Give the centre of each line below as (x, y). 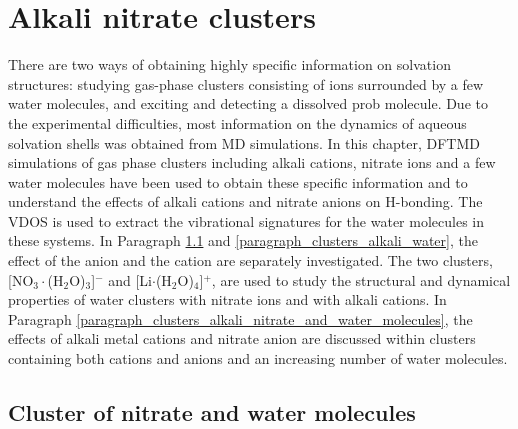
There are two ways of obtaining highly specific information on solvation (229, 64)
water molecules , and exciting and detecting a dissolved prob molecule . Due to (248, 103)
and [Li (130, 279)
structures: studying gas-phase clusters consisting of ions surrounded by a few (246, 83)
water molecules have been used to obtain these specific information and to (238, 181)
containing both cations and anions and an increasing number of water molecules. (258, 358)
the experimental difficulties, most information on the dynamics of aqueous (237, 122)
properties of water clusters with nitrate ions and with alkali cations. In (227, 299)
